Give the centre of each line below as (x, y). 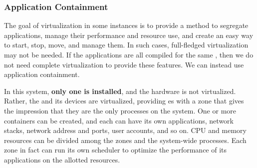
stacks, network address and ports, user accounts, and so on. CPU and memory (125, 130)
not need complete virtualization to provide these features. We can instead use (124, 64)
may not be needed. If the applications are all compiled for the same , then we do (129, 54)
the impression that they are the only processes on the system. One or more (120, 110)
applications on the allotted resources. (62, 159)
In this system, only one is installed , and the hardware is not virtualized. (120, 91)
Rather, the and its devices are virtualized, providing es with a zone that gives (124, 101)
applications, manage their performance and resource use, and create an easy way (129, 35)
